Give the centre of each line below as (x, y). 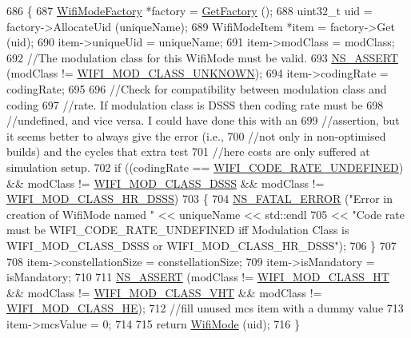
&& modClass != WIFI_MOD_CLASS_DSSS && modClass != (166, 183)
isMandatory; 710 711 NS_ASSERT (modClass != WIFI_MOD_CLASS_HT (198, 277)
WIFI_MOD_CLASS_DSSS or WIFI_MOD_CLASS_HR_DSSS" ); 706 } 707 (202, 245)
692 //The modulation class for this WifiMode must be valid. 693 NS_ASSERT (203, 57)
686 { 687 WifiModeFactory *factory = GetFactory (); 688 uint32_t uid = (190, 10)
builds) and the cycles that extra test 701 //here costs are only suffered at (188, 151)
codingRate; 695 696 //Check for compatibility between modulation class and (197, 88)
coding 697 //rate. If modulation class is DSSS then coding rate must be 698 (195, 104)
